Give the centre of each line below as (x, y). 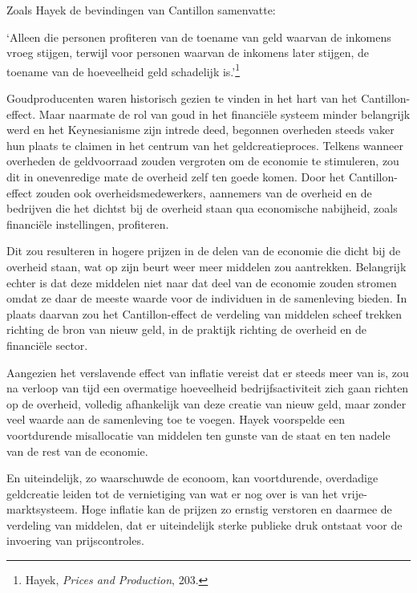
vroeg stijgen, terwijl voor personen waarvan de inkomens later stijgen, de (188, 53)
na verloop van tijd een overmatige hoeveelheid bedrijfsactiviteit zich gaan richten (208, 388)
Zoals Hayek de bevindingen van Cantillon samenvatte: (141, 10)
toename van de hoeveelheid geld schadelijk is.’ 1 (123, 70)
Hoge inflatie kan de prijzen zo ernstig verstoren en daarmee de (237, 509)
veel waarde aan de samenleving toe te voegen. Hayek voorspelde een (176, 419)
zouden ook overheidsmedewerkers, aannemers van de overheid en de (204, 192)
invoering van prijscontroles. (75, 540)
